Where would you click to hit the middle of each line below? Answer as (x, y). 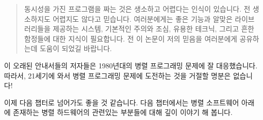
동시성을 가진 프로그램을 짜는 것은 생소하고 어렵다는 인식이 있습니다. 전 (137, 9)
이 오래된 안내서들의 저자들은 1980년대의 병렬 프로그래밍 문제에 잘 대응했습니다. (131, 65)
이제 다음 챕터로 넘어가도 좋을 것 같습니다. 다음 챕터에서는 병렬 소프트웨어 (122, 102)
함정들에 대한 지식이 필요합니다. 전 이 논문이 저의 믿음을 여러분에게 (131, 38)
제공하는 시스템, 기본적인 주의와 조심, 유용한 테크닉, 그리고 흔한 (153, 29)
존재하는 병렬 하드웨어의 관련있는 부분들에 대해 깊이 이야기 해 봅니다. (123, 112)
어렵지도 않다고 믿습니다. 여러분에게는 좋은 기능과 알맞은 (142, 18)
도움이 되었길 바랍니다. (76, 48)
